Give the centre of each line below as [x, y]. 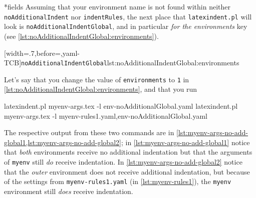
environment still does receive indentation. [69, 191]
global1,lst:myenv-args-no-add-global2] [63, 142]
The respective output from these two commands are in [89, 132]
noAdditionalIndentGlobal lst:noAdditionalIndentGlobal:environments [130, 63]
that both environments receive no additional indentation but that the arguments [128, 152]
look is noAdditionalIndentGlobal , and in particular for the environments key [126, 26]
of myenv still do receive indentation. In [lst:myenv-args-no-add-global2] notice [123, 161]
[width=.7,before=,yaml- [42, 53]
